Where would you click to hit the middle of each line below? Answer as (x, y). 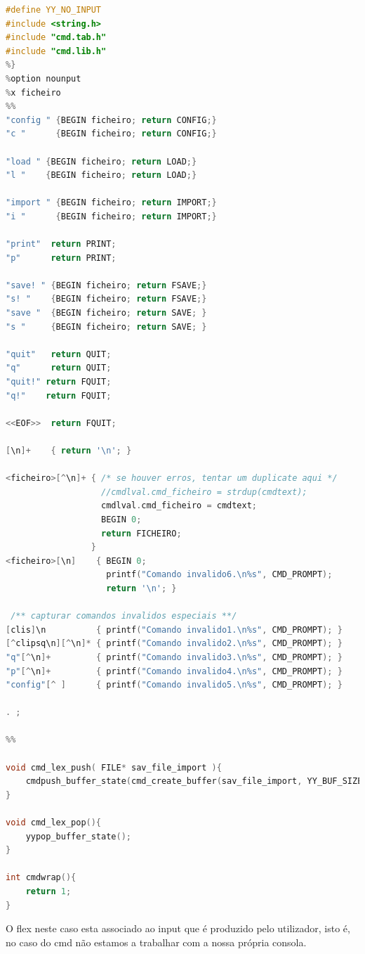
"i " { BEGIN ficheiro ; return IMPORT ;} (111, 216)
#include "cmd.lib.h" (56, 51)
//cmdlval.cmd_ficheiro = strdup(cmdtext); (204, 492)
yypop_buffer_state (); (78, 836)
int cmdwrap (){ (41, 878)
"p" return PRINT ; (61, 258)
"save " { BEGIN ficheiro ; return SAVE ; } (106, 313)
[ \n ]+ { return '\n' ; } (69, 451)
